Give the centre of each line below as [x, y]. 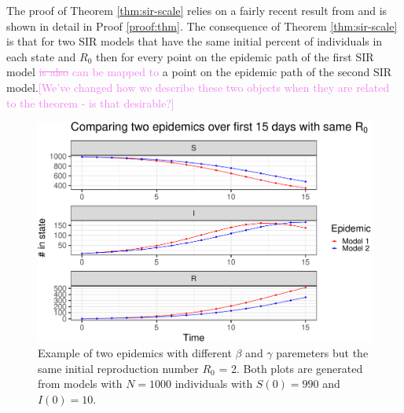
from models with [80, 384]
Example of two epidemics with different [135, 353]
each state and [41, 56]
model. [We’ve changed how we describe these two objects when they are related [198, 87]
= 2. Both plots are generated [291, 368]
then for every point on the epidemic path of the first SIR [235, 56]
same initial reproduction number [118, 368]
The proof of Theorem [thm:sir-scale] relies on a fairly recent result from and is [197, 10]
